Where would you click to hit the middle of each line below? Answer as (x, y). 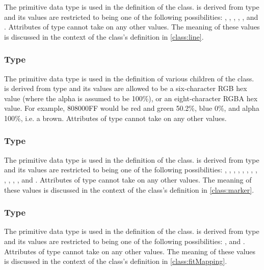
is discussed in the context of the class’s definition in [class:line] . (104, 36)
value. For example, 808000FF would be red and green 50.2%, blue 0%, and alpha (132, 108)
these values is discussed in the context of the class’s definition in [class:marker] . (129, 189)
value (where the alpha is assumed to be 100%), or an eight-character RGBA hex (131, 98)
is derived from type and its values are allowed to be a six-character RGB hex (126, 88)
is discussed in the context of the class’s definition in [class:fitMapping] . (116, 261)
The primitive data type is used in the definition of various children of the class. (129, 78)
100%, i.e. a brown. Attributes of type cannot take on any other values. (115, 118)
